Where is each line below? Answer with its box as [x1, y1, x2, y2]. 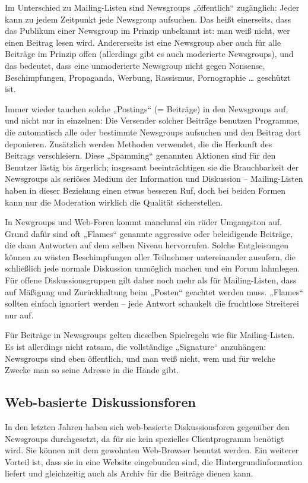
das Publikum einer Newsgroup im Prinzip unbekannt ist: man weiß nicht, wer [5, 24, 290, 37]
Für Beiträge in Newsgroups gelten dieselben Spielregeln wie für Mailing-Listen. [5, 329, 295, 341]
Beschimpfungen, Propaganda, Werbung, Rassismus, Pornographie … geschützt [5, 71, 291, 83]
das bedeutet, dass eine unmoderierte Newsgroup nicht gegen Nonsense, [5, 59, 265, 71]
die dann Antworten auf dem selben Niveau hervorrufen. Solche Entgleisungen [5, 239, 289, 251]
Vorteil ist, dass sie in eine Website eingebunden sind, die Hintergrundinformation [5, 455, 303, 468]
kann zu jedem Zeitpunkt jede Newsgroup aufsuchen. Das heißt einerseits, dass [5, 12, 291, 25]
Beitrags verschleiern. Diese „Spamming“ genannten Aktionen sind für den [5, 149, 276, 162]
